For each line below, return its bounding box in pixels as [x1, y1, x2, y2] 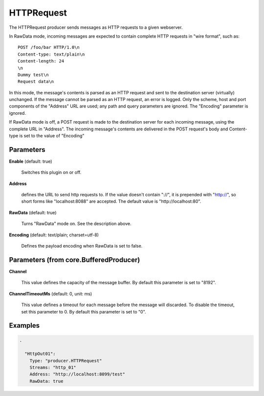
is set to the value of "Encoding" [19, 133, 85, 139]
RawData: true [29, 378, 64, 384]
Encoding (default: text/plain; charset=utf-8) [9, 232, 99, 238]
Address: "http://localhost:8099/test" [29, 372, 126, 377]
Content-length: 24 [18, 59, 65, 64]
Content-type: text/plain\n [18, 51, 85, 57]
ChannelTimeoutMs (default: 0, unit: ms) [9, 291, 92, 296]
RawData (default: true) [9, 209, 57, 215]
